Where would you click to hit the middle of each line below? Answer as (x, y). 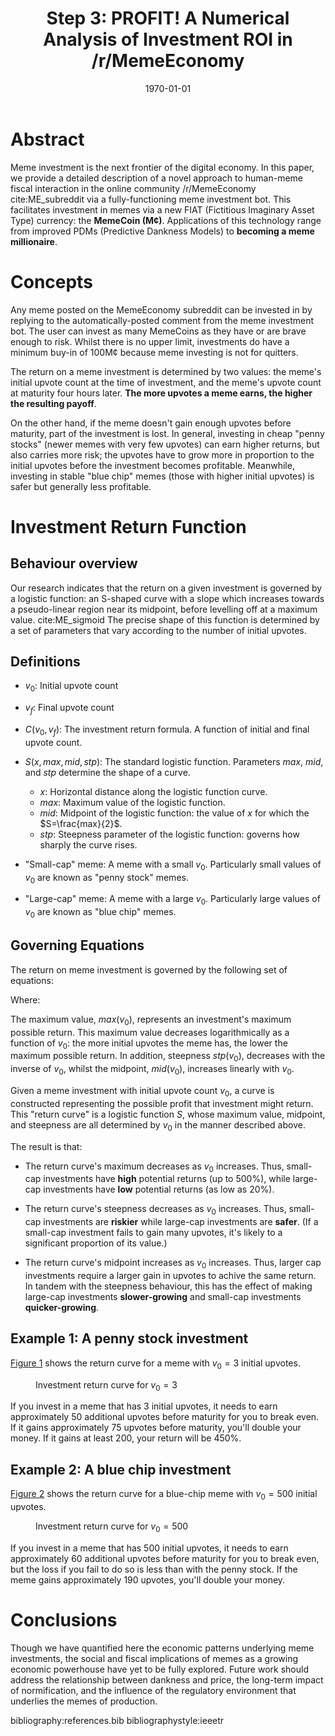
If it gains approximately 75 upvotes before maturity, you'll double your (156, 1428)
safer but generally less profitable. (81, 486)
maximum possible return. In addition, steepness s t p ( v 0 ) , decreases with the (168, 1057)
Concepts (51, 281)
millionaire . (34, 241)
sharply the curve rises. (88, 844)
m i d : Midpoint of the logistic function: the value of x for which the (174, 813)
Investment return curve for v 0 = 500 (112, 1527)
